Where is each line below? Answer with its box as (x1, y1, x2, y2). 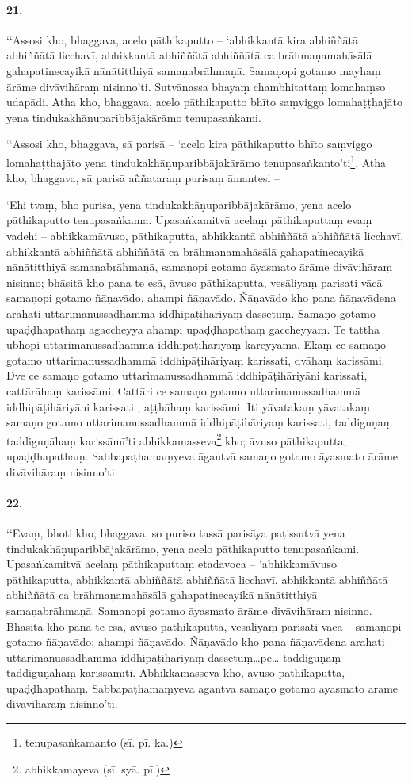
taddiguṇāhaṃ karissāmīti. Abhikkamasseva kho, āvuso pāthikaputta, (6, 664, 345, 681)
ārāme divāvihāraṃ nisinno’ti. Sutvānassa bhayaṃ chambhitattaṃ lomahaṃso (6, 78, 386, 94)
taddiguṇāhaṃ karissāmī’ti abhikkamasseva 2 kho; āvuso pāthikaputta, (6, 430, 347, 449)
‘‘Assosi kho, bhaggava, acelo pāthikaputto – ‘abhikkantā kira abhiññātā (6, 31, 359, 48)
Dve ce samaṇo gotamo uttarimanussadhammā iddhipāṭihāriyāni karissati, (6, 367, 368, 384)
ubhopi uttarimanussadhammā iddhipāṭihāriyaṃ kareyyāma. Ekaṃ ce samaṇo (6, 336, 386, 353)
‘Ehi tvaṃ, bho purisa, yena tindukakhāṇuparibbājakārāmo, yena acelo (6, 196, 352, 212)
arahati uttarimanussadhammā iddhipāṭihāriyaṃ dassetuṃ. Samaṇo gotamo (6, 304, 376, 321)
